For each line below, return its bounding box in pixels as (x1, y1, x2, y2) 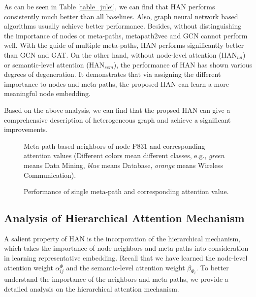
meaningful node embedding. (4, 88, 91, 99)
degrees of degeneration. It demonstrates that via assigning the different (4, 69, 221, 79)
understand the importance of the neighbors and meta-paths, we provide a (4, 274, 228, 284)
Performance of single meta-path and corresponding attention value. (24, 186, 229, 197)
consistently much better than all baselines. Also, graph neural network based (4, 11, 238, 21)
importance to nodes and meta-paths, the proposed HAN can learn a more (4, 78, 229, 89)
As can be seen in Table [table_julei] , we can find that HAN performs (4, 1, 215, 11)
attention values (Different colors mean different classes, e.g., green (24, 150, 224, 161)
